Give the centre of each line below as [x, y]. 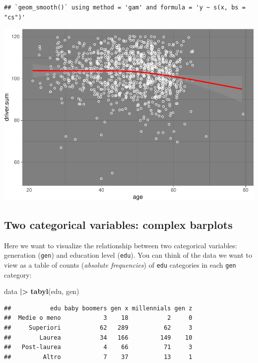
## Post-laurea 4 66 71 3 [98, 347]
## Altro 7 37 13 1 [98, 357]
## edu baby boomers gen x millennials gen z [98, 308]
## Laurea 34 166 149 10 [98, 337]
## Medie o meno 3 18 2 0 [98, 318]
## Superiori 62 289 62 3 [98, 327]
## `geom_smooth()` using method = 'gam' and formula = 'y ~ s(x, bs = [125, 7]
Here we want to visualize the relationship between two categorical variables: [121, 245]
